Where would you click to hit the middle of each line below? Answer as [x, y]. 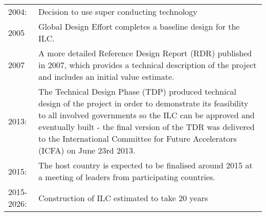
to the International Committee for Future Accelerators [138, 138]
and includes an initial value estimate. [106, 77]
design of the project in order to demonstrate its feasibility [143, 103]
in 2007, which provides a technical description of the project [148, 65]
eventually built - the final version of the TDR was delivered [147, 127]
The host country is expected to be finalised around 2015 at [146, 165]
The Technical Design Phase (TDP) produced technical [137, 91]
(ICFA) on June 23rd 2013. [87, 150]
